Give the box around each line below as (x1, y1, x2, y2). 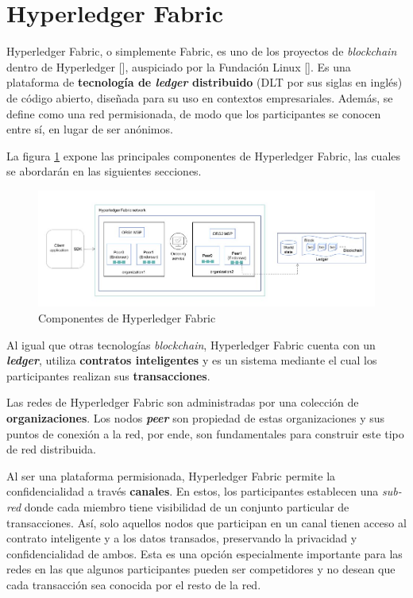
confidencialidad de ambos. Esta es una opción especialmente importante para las (6, 545, 403, 561)
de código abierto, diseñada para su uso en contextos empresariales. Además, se (6, 89, 393, 106)
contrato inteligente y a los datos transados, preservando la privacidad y (6, 530, 357, 546)
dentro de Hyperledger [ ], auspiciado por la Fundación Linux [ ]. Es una (6, 58, 351, 75)
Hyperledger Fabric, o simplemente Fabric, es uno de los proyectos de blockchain (6, 43, 397, 60)
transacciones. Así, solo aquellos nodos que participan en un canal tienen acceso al (6, 514, 407, 530)
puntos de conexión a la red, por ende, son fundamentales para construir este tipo (6, 425, 404, 442)
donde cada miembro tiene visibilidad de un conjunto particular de (24, 498, 349, 515)
